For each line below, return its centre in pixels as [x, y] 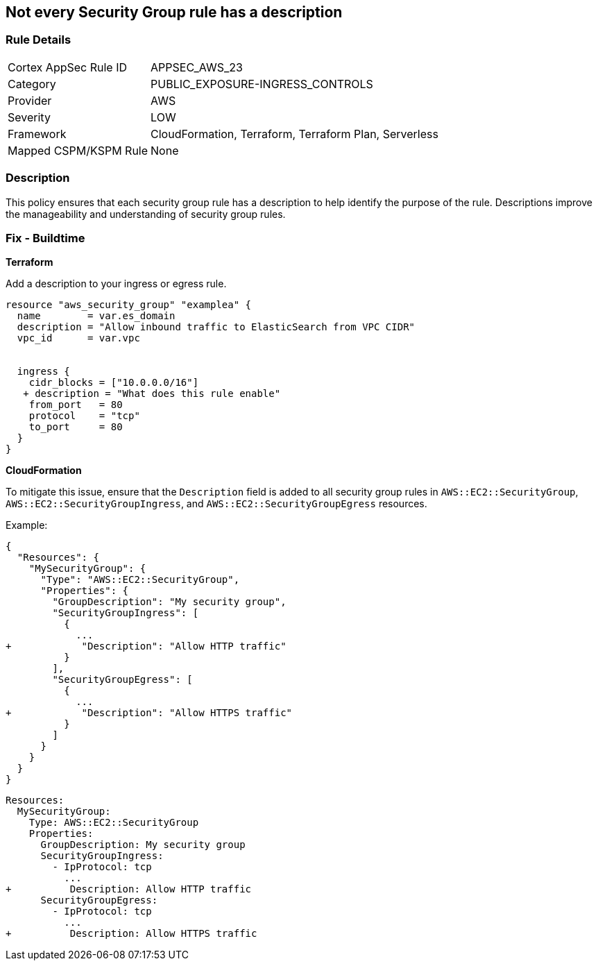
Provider [30, 100]
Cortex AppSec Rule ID [68, 67]
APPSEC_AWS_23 [197, 67]
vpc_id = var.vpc [78, 338]
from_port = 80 [76, 405]
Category [32, 84]
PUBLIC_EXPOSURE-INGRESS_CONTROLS [262, 84]
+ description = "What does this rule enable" [152, 394]
